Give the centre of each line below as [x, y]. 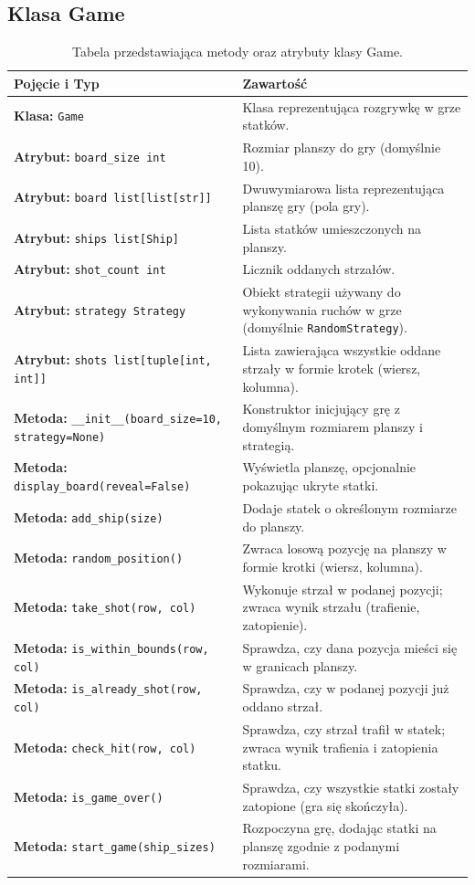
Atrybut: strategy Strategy [100, 309]
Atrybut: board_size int [90, 156]
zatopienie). [275, 625]
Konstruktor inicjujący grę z [321, 409]
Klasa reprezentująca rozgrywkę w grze [352, 106]
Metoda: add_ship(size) [89, 516]
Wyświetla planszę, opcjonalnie [329, 467]
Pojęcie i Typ [57, 83]
